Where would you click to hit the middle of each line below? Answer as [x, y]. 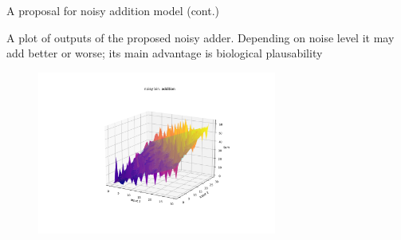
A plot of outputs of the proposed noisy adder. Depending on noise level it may [200, 37]
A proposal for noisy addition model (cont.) [113, 10]
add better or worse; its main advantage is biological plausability [165, 53]
